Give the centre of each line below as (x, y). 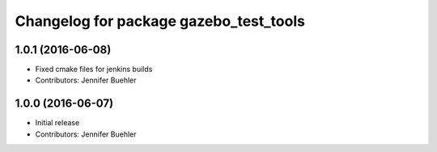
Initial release (57, 123)
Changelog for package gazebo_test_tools (160, 21)
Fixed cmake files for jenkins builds (94, 70)
